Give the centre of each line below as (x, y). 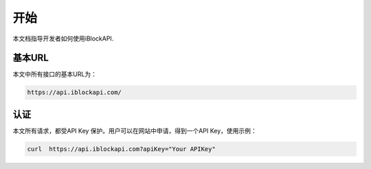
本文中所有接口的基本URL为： (55, 74)
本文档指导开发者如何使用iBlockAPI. (63, 38)
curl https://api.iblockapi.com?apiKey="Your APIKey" (121, 149)
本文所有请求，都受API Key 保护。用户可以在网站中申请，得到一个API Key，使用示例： (135, 131)
